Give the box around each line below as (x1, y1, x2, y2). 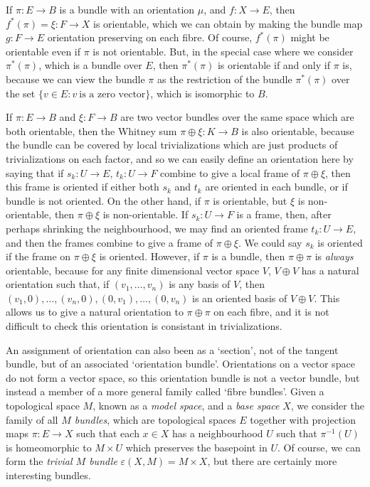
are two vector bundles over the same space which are (120, 109, 354, 124)
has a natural (301, 262, 359, 277)
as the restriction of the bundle (157, 71, 292, 86)
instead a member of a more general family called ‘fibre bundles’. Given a (6, 384, 324, 399)
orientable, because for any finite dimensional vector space (6, 262, 260, 277)
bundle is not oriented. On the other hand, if (6, 193, 201, 208)
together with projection (250, 412, 356, 427)
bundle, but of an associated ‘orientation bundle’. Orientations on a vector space (6, 356, 355, 371)
